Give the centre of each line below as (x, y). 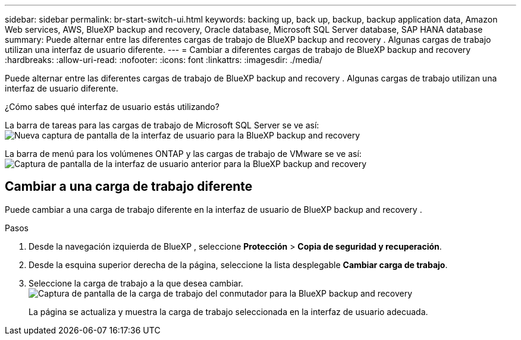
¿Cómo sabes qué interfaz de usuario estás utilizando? (112, 107)
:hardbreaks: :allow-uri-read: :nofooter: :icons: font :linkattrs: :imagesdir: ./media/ (164, 60)
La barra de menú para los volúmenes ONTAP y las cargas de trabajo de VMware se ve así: (183, 154)
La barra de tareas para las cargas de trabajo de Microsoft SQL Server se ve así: (162, 125)
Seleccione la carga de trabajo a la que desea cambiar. (136, 283)
